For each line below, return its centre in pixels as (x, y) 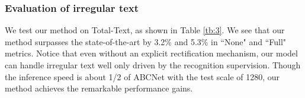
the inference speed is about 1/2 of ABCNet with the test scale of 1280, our (142, 76)
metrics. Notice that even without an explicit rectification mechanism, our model (151, 53)
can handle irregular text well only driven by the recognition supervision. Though (153, 65)
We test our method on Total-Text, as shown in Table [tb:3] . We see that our (145, 30)
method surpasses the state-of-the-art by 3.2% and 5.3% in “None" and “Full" (146, 41)
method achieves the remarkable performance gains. (99, 88)
